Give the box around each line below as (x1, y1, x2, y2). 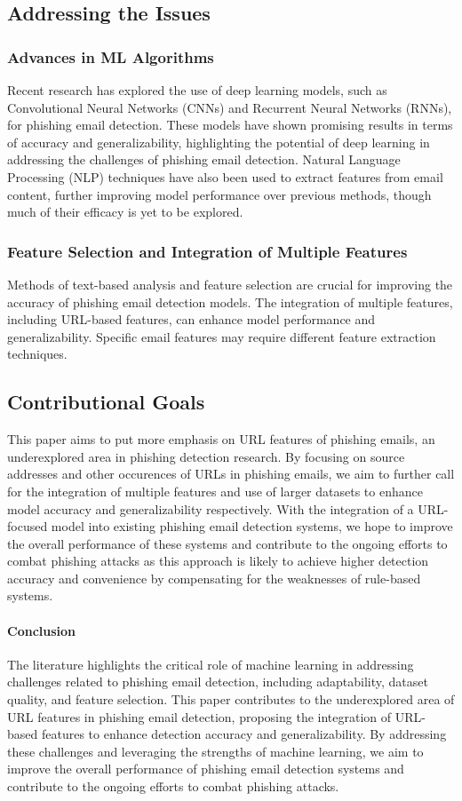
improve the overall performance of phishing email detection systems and (7, 759, 404, 778)
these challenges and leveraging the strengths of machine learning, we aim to (7, 742, 424, 760)
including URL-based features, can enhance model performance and (7, 310, 376, 329)
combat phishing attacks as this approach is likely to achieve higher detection (7, 551, 429, 570)
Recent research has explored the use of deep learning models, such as (7, 81, 387, 99)
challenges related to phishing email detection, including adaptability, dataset (7, 672, 428, 691)
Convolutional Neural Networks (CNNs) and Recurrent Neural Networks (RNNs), (7, 98, 452, 116)
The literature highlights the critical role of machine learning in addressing (7, 654, 414, 673)
